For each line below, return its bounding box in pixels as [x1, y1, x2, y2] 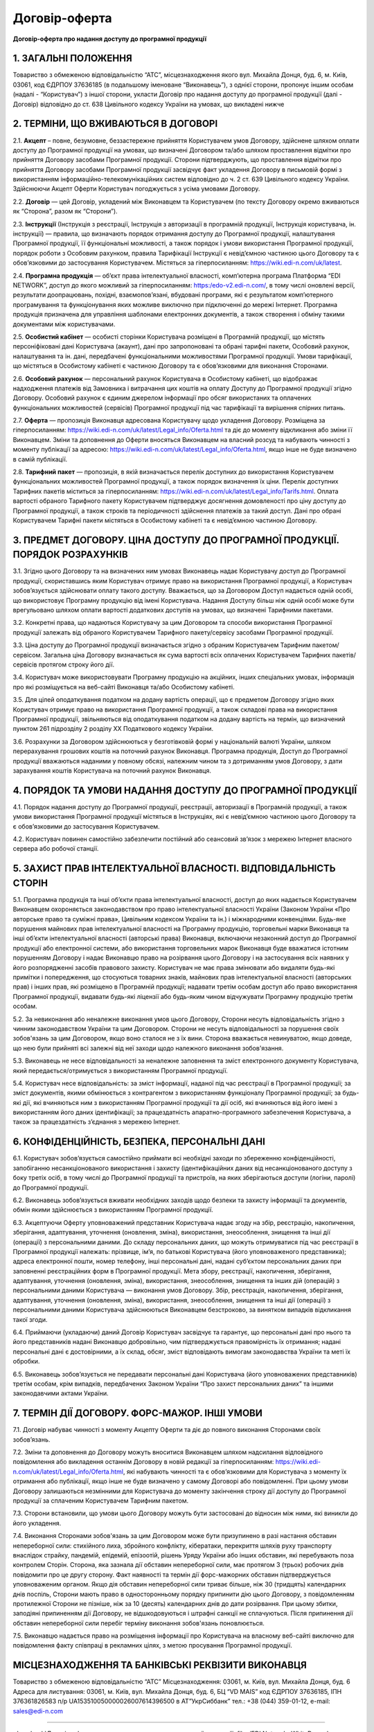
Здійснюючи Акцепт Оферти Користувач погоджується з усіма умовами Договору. [12, 184, 260, 193]
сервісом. [12, 651, 43, 659]
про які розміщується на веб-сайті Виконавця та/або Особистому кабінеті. [12, 682, 235, 691]
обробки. [12, 1357, 40, 1366]
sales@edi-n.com [12, 1706, 64, 1715]
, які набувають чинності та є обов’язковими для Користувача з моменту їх [123, 1467, 347, 1476]
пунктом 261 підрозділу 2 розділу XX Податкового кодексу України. [12, 725, 214, 733]
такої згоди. [12, 1315, 48, 1323]
